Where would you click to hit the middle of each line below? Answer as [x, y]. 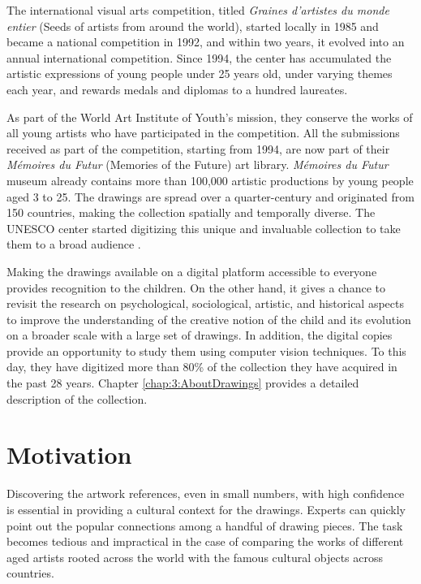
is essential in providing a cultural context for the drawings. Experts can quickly [206, 509]
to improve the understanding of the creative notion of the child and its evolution [209, 319]
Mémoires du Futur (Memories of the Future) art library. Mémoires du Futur [198, 164]
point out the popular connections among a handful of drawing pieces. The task [205, 525]
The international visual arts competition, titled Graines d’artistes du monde [198, 10]
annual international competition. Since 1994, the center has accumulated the [199, 57]
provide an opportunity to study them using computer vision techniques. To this [206, 350]
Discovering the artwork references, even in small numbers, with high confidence [206, 493]
